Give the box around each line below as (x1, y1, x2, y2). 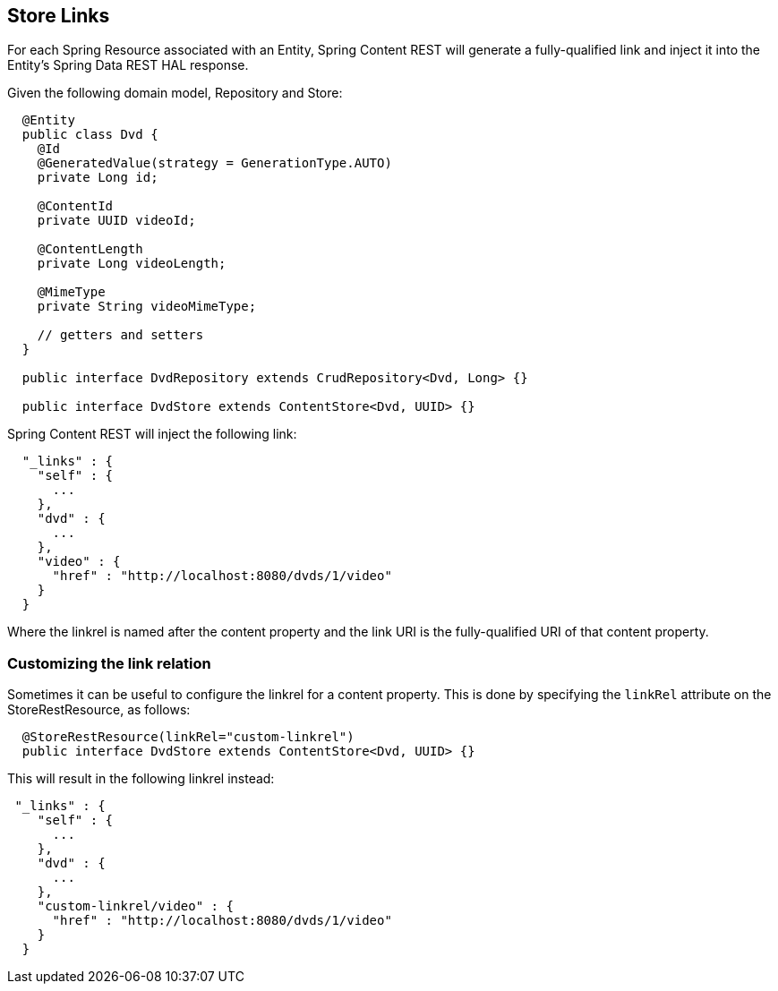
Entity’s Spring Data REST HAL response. (7, 57, 249, 73)
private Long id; (37, 170, 158, 185)
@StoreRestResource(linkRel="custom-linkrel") (21, 730, 355, 745)
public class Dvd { (21, 127, 158, 142)
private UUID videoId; (37, 213, 196, 228)
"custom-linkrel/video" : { (37, 899, 234, 914)
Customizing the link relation (7, 654, 211, 672)
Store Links (7, 4, 110, 27)
